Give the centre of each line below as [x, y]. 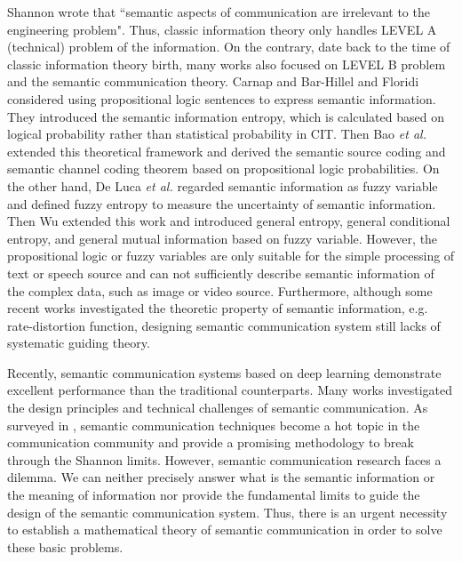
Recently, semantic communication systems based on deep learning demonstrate [224, 372]
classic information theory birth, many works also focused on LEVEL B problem [227, 64]
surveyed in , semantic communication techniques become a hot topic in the [214, 425]
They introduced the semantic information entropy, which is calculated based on [226, 116]
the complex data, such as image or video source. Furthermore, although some [220, 290]
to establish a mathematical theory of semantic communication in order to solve [225, 530]
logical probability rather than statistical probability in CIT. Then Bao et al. [217, 134]
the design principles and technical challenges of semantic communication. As [218, 408]
